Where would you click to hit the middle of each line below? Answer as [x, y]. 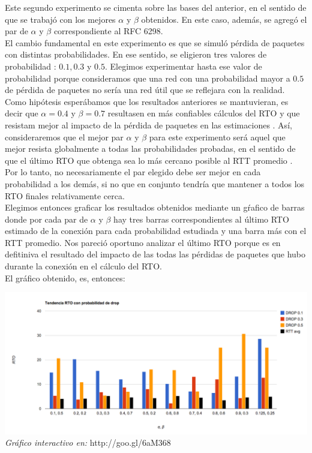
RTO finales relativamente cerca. [65, 195]
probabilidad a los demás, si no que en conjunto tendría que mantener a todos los [155, 183]
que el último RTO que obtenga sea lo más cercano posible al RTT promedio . [149, 160]
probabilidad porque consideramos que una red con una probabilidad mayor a [148, 78]
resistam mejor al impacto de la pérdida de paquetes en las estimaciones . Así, [148, 124]
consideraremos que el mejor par [64, 136]
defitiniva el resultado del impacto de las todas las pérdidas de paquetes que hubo [155, 254]
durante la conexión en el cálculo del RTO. [83, 266]
